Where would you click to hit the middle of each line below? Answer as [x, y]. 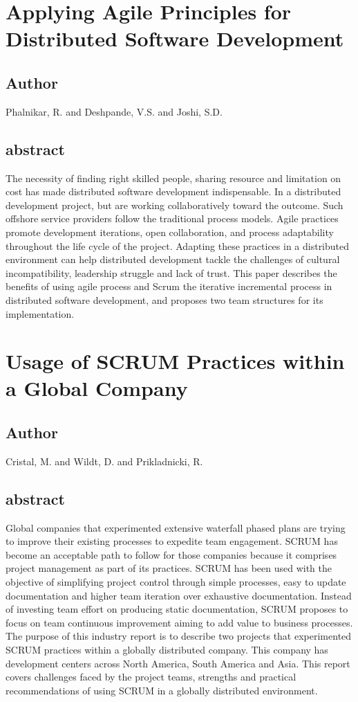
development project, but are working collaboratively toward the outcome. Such [175, 205]
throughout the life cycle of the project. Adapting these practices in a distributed [178, 245]
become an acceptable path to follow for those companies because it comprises [171, 554]
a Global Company [97, 388]
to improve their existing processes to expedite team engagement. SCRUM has [172, 541]
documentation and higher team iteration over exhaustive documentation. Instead [179, 595]
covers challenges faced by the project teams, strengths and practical [151, 677]
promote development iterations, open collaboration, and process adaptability [170, 232]
